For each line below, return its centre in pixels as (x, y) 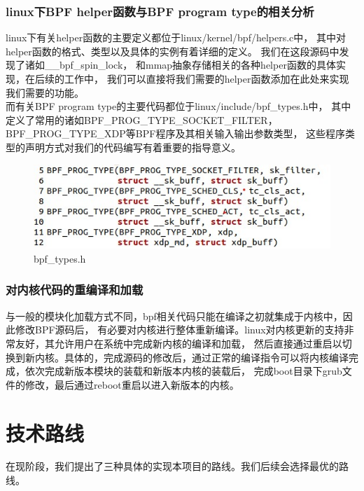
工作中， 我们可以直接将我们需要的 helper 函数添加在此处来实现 (206, 78)
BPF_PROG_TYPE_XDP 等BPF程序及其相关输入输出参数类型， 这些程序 (176, 133)
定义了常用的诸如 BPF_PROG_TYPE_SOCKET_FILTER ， (142, 119)
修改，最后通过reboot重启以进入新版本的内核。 (132, 384)
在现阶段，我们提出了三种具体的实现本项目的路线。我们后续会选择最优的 (172, 466)
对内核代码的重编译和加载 (75, 290)
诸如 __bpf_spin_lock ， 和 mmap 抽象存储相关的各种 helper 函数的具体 (180, 65)
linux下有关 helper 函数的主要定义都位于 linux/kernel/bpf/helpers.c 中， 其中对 (176, 37)
